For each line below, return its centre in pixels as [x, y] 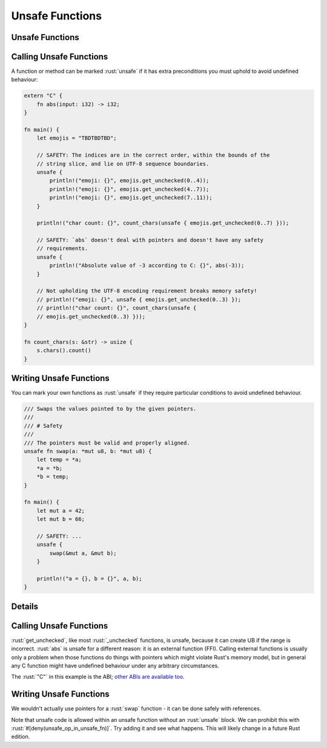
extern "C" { [43, 96]
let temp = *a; [59, 460]
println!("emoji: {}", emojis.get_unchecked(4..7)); [129, 189]
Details [25, 606]
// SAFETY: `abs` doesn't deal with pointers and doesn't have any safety [150, 240]
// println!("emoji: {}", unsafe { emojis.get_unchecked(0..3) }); [139, 299]
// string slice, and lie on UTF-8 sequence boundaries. [123, 163]
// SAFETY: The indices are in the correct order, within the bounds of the [153, 155]
